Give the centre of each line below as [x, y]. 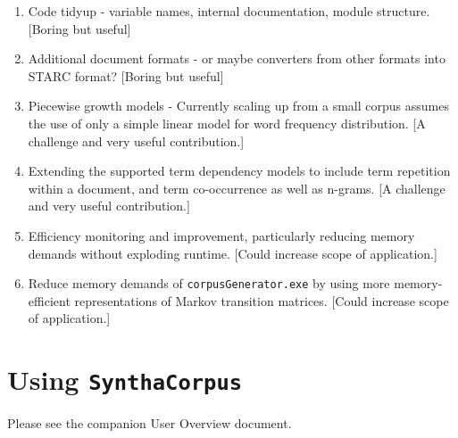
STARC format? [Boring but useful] [126, 75]
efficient [49, 300]
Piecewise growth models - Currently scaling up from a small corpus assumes [238, 106]
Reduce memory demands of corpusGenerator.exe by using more [209, 283]
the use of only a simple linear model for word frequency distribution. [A [227, 123]
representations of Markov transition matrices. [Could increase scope [262, 300]
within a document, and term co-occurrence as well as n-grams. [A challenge [237, 188]
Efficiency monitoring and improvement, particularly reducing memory [221, 235]
